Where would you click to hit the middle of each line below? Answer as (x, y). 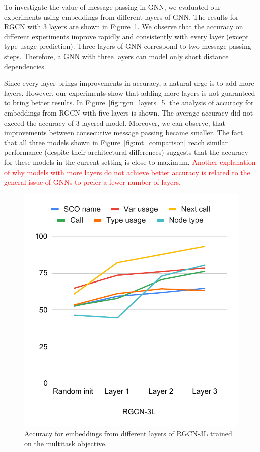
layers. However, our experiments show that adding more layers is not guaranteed (130, 93)
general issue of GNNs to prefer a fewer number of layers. (92, 182)
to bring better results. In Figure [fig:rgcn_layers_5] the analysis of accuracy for (129, 103)
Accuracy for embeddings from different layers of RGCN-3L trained (128, 434)
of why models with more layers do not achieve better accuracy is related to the (127, 172)
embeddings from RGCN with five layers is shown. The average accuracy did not (129, 112)
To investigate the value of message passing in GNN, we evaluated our (112, 7)
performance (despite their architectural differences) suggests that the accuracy (126, 152)
